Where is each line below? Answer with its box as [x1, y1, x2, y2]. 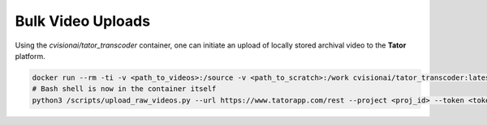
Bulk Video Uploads [15, 12, 150, 30]
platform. [15, 51, 46, 60]
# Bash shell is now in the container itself [32, 85, 217, 94]
